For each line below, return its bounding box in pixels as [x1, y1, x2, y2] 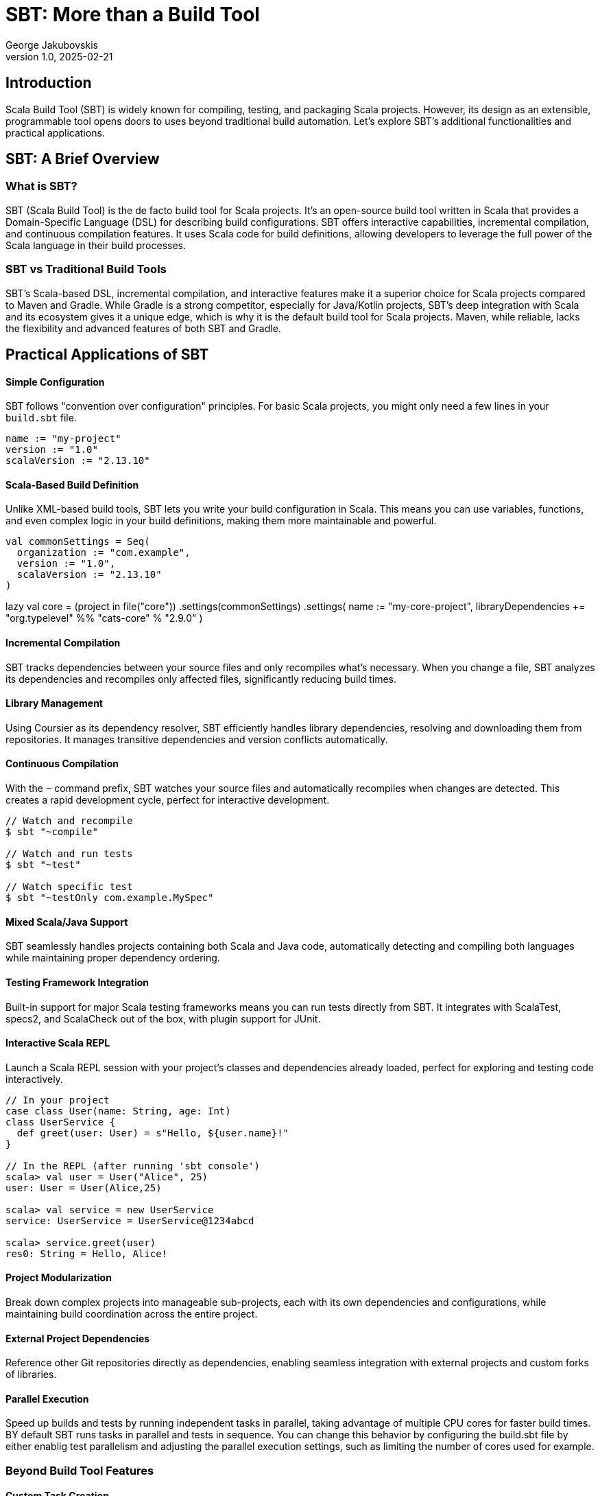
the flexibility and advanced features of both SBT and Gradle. [5, 322, 281, 334]
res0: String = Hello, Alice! [5, 1248, 168, 1259]
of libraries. [5, 1368, 57, 1381]
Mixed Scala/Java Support [5, 915, 128, 928]
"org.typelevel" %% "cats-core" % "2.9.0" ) [5, 612, 203, 624]
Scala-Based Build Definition [5, 478, 139, 491]
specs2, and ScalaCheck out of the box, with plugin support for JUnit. [5, 1012, 321, 1025]
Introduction [5, 74, 92, 92]
